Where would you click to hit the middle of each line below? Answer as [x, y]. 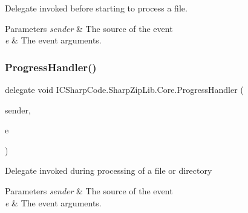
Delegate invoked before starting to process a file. [96, 8]
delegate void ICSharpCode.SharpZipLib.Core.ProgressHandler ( [124, 89]
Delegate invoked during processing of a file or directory [109, 170]
